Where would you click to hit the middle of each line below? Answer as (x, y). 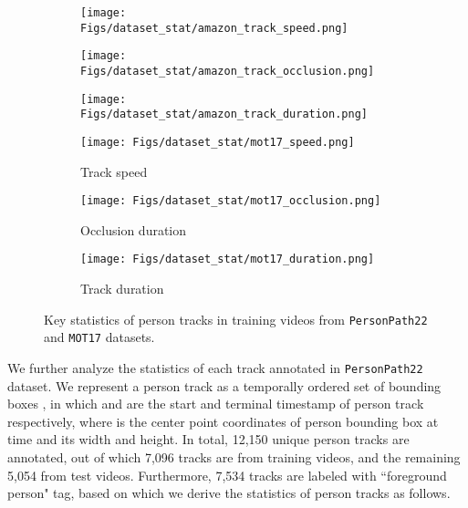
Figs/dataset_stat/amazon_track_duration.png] (224, 114)
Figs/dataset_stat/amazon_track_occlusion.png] (228, 71)
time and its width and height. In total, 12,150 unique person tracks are (208, 439)
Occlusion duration (134, 229)
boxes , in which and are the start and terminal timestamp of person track (216, 404)
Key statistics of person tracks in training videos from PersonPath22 (236, 319)
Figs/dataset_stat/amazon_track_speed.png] (214, 28)
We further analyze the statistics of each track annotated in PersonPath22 (215, 368)
